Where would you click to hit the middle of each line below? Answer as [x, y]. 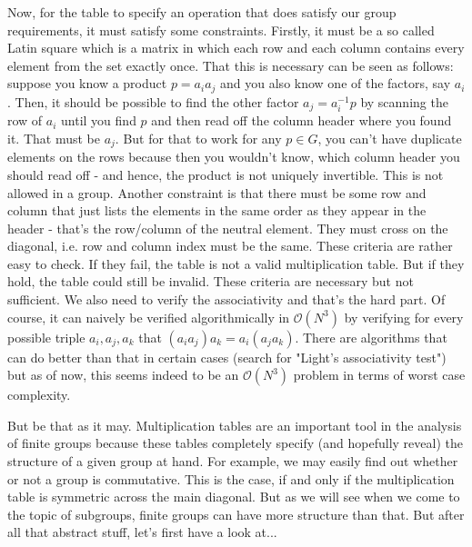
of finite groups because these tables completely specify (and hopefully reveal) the [235, 443]
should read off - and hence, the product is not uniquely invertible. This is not [226, 174]
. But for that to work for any [198, 138]
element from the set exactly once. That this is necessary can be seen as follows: [231, 65]
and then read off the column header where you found [301, 120]
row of [25, 120]
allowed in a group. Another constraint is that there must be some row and [217, 192]
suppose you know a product [87, 83]
